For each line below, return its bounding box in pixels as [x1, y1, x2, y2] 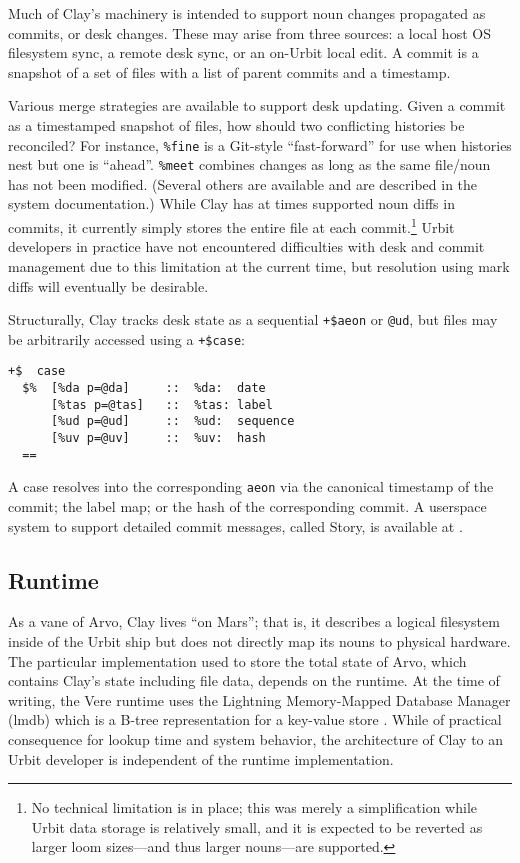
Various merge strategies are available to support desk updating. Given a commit [8, 95, 506, 116]
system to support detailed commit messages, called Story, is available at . [8, 515, 463, 536]
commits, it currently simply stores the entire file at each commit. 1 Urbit [8, 214, 455, 237]
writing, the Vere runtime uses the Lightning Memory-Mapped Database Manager [8, 689, 511, 710]
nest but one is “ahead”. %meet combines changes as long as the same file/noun [8, 154, 491, 175]
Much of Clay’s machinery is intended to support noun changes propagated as [8, 3, 486, 23]
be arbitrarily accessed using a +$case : [8, 328, 245, 349]
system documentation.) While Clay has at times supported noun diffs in [8, 193, 455, 214]
